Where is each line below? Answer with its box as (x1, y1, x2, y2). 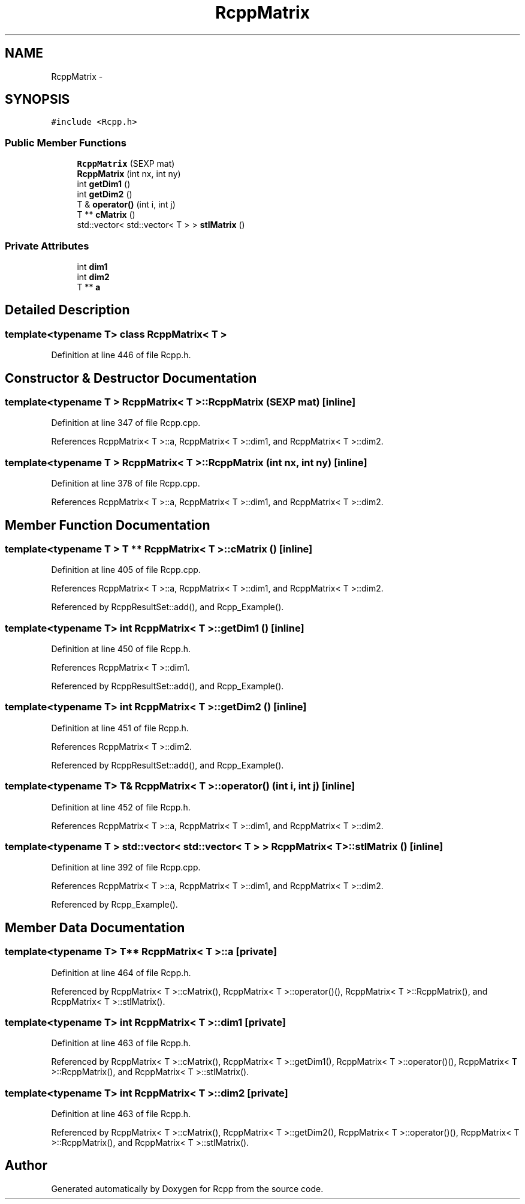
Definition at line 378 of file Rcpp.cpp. (51, 478, 200, 489)
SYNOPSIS (5, 92, 70, 107)
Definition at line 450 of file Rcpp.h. (51, 644, 191, 654)
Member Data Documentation (5, 920, 185, 935)
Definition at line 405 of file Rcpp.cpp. (51, 565, 201, 575)
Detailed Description (5, 302, 130, 318)
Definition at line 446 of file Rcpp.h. (51, 350, 191, 361)
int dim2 (77, 271, 110, 282)
